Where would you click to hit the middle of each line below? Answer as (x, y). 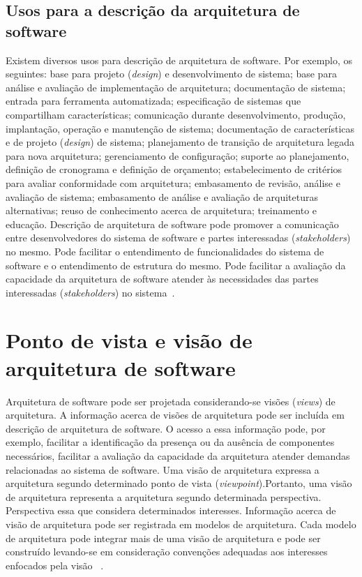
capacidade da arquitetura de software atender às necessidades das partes (162, 279)
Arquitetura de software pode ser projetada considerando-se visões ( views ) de (171, 401)
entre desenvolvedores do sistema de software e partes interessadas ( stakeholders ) (178, 238)
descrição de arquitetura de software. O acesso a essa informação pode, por (166, 428)
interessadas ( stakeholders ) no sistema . (90, 292)
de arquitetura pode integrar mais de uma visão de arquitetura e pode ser (163, 538)
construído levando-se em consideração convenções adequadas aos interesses (167, 552)
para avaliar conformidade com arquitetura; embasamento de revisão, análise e (173, 182)
